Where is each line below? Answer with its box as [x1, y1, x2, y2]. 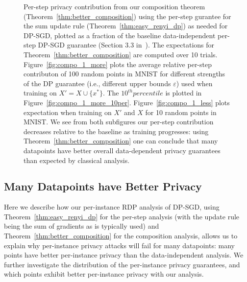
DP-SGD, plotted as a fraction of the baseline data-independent [24, 30, 216, 40]
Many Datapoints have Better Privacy [4, 179, 202, 194]
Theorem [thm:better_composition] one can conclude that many [24, 136, 218, 146]
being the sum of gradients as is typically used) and [4, 221, 159, 231]
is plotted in [165, 88, 202, 98]
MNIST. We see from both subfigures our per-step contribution [24, 117, 214, 127]
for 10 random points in [145, 107, 217, 117]
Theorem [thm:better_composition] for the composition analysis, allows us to [4, 231, 238, 241]
